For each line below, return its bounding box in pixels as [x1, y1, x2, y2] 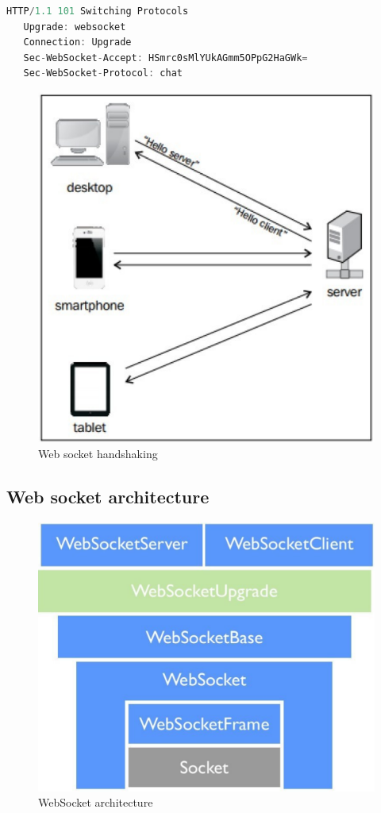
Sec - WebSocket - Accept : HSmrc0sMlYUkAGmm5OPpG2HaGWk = [23, 52, 308, 64]
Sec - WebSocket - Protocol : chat [23, 67, 183, 79]
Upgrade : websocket [23, 21, 126, 33]
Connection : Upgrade [23, 37, 132, 48]
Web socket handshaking [38, 445, 158, 461]
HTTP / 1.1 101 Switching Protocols [6, 6, 189, 17]
